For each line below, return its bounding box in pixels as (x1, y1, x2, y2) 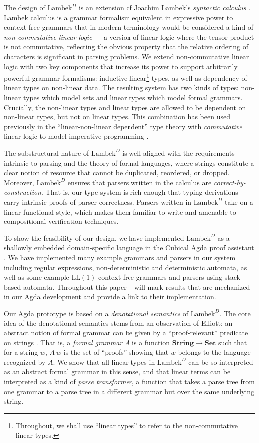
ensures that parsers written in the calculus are (67, 177, 212, 187)
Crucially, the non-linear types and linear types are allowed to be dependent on (4, 102, 246, 112)
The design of (4, 2, 45, 12)
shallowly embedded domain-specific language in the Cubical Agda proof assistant (4, 242, 254, 253)
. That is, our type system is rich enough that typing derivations (41, 187, 238, 197)
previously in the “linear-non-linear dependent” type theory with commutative (4, 121, 242, 131)
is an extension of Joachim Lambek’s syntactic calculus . (78, 2, 251, 12)
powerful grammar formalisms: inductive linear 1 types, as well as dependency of (4, 71, 247, 83)
